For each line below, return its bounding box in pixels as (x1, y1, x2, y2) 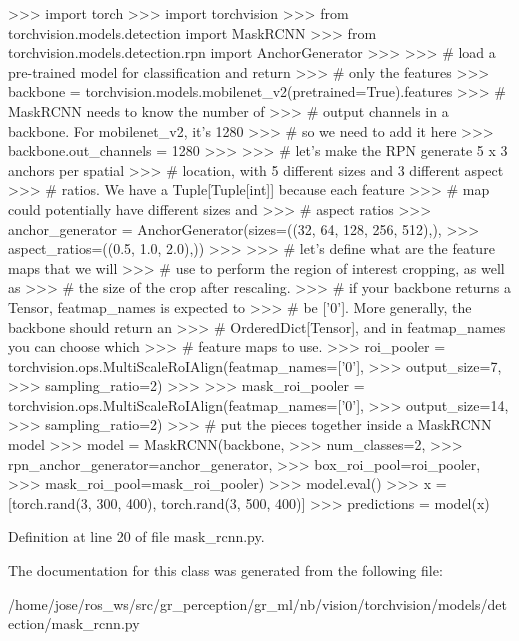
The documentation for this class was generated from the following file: (8, 560, 443, 581)
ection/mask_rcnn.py (8, 613, 140, 634)
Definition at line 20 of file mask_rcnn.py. (8, 526, 265, 547)
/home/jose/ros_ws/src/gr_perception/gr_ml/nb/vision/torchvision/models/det (8, 593, 507, 614)
